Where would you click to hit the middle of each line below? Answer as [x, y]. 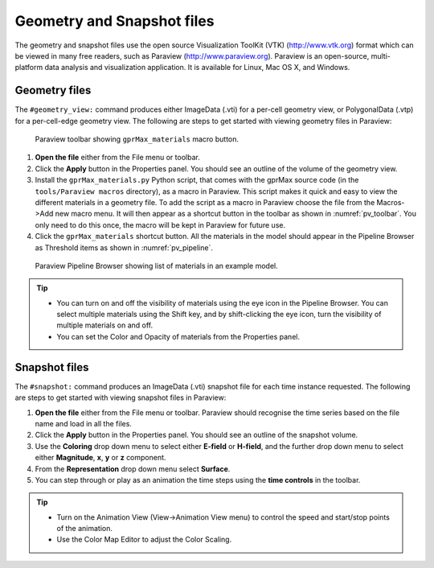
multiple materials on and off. [104, 325]
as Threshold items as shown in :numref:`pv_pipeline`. [124, 247]
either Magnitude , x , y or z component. [100, 458]
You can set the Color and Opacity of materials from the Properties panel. [178, 336]
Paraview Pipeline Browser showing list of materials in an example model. [156, 265]
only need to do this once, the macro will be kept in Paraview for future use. [160, 224]
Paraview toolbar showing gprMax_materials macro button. [137, 139]
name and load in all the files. [84, 423]
